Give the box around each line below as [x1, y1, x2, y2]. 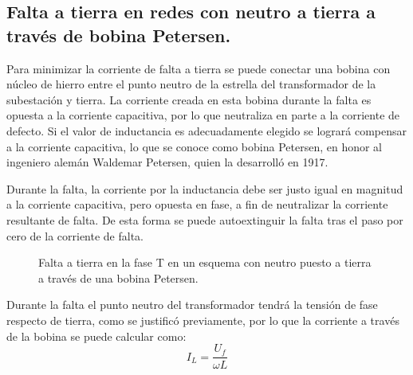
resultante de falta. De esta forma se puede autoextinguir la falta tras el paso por [6, 211, 403, 228]
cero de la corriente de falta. [6, 227, 144, 244]
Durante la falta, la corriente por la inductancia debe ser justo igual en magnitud [6, 180, 403, 197]
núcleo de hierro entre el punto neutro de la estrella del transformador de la [6, 76, 376, 92]
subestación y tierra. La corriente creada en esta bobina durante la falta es [6, 91, 372, 107]
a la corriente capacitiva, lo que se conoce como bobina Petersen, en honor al [6, 138, 383, 154]
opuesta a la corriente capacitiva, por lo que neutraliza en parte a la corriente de [6, 107, 400, 123]
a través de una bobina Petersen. [38, 269, 199, 286]
